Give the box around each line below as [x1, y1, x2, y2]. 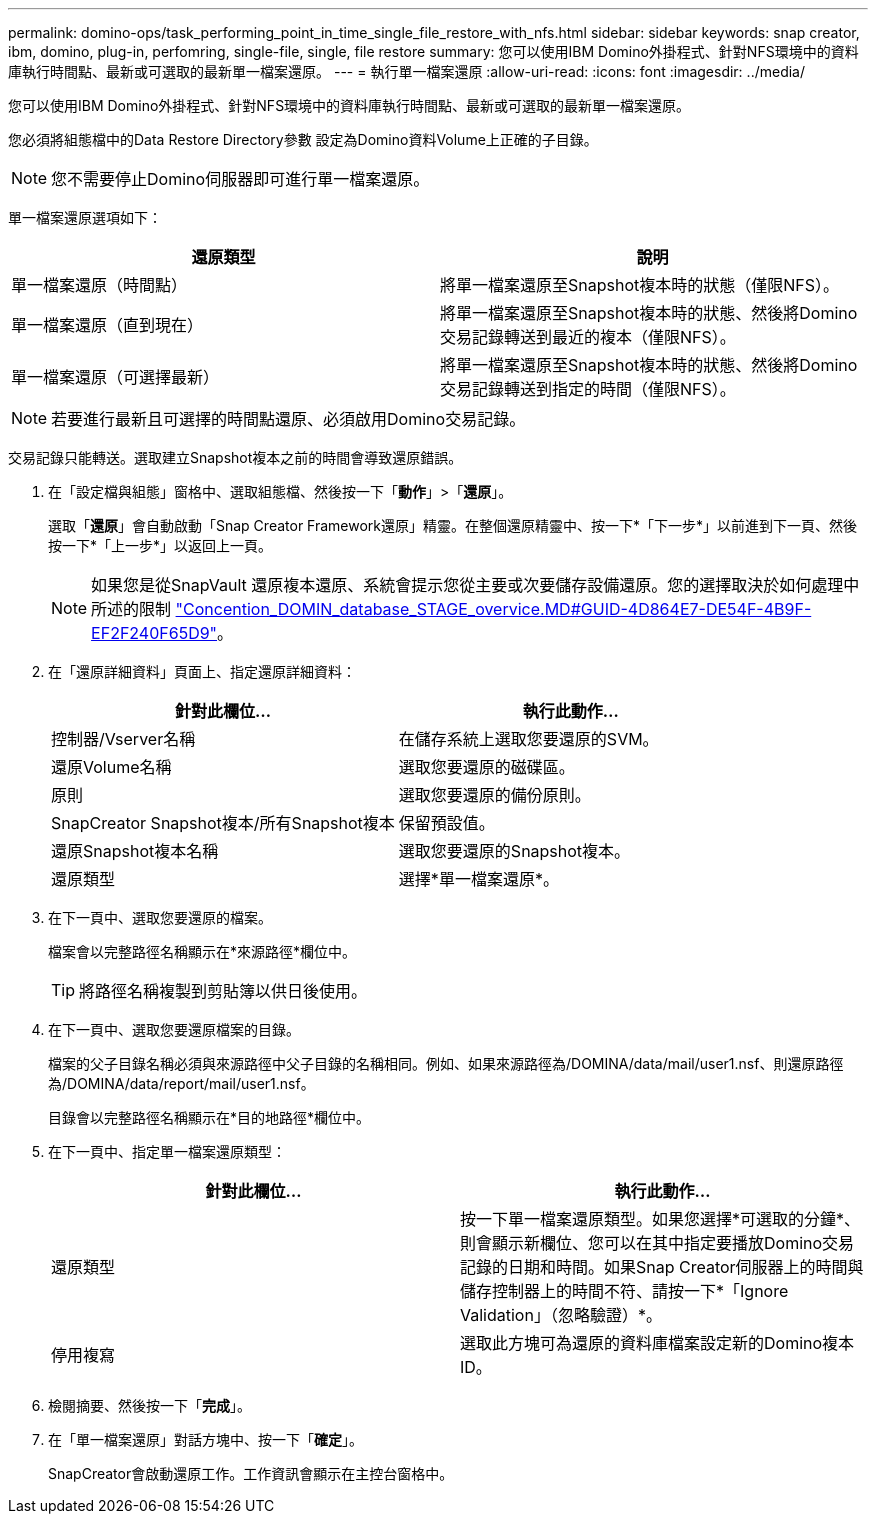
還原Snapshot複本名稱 [51, 841, 219, 861]
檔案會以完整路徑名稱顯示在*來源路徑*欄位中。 [48, 943, 357, 960]
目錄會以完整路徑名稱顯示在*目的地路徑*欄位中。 [48, 1109, 371, 1126]
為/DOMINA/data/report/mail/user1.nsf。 [48, 1075, 315, 1092]
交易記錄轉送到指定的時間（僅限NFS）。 [440, 379, 736, 399]
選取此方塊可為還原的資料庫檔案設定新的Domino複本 [460, 1333, 855, 1353]
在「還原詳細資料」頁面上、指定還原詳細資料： [48, 663, 356, 680]
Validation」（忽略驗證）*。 [460, 1305, 662, 1325]
